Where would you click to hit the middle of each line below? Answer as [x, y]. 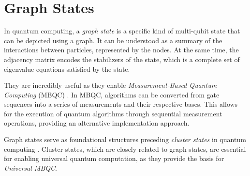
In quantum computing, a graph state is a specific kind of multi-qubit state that [122, 31]
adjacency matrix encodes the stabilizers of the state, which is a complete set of [122, 59]
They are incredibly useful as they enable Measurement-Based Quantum [110, 85]
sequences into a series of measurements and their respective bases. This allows [121, 104]
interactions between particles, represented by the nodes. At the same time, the [121, 50]
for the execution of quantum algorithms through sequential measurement [113, 113]
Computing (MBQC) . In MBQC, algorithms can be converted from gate [112, 94]
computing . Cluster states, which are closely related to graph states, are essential [125, 149]
